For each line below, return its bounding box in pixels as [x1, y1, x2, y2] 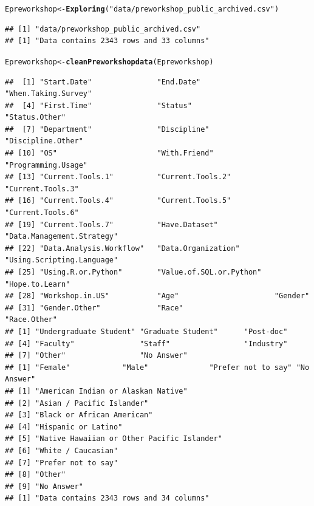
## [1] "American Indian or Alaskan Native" [5, 386, 188, 395]
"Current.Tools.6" [5, 208, 79, 217]
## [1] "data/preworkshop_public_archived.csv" [5, 24, 201, 33]
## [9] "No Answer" [5, 482, 83, 491]
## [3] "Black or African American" [5, 411, 153, 420]
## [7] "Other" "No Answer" [5, 351, 188, 360]
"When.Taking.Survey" [5, 89, 92, 98]
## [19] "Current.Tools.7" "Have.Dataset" [5, 220, 218, 229]
